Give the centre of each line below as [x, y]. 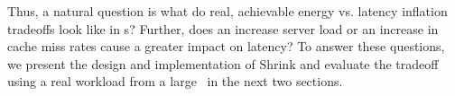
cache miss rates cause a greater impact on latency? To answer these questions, [226, 46]
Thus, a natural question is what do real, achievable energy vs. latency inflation [227, 11]
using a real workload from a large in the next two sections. [175, 81]
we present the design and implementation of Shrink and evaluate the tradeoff [223, 63]
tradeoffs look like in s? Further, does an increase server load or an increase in [223, 28]
